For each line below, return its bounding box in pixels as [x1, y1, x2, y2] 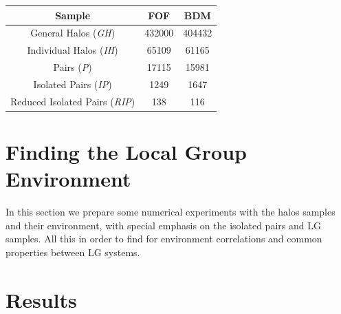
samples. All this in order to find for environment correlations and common [5, 231, 322, 246]
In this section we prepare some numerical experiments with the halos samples [5, 205, 335, 219]
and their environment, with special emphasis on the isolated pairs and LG [5, 218, 321, 232]
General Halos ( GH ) [30, 25, 115, 40]
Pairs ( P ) [53, 60, 92, 74]
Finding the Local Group [5, 138, 247, 165]
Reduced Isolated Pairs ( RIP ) [10, 94, 135, 108]
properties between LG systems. [5, 244, 140, 259]
